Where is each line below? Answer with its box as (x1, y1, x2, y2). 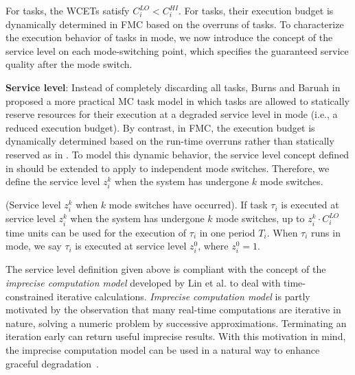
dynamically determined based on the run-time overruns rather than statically (5, 134, 334, 148)
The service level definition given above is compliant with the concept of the (5, 262, 326, 276)
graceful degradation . (5, 356, 99, 370)
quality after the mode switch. (5, 57, 133, 71)
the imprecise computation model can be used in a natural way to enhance (5, 342, 320, 356)
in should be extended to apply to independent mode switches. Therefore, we (5, 160, 330, 175)
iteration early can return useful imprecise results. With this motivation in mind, (5, 329, 346, 343)
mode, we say (5, 239, 62, 253)
